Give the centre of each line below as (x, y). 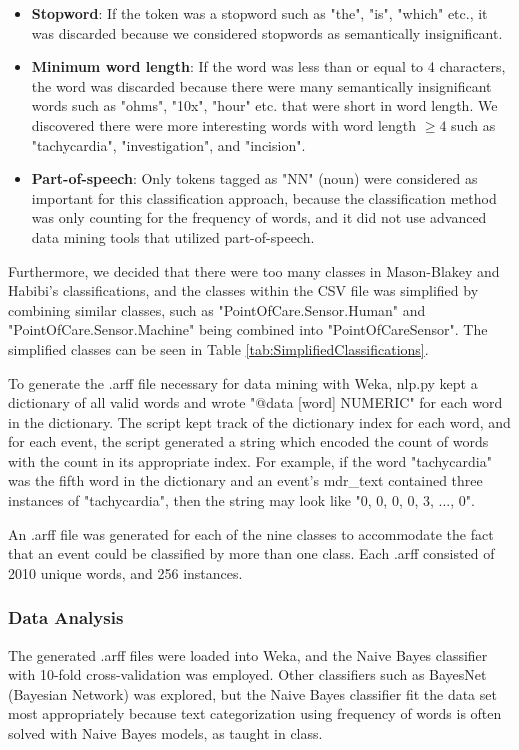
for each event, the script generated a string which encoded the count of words (248, 441)
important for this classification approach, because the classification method (264, 197)
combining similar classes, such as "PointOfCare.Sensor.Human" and (217, 309)
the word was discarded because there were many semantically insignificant (261, 85)
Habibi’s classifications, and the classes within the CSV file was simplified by (243, 290)
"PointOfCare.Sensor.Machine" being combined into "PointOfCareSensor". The (248, 329)
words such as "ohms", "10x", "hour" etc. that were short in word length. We (264, 105)
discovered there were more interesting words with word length (224, 124)
